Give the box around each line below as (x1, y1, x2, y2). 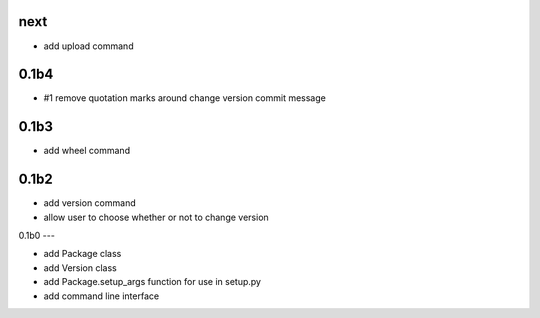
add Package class (43, 248, 122, 260)
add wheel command (43, 145, 130, 157)
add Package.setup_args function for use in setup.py (43, 276, 262, 288)
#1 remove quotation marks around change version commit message (43, 92, 327, 104)
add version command (43, 197, 136, 209)
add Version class (43, 261, 117, 274)
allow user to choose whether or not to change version (43, 211, 269, 223)
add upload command (43, 40, 134, 52)
